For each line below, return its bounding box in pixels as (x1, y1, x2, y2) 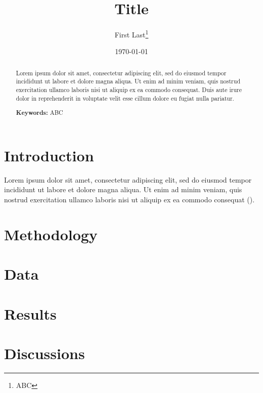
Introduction (4, 145, 94, 165)
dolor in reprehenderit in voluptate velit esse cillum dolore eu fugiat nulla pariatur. (16, 94, 234, 102)
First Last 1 (114, 28, 149, 39)
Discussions (4, 342, 85, 363)
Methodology (4, 224, 98, 244)
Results (4, 303, 57, 324)
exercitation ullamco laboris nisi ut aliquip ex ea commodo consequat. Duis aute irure (16, 85, 242, 94)
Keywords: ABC (16, 108, 63, 117)
